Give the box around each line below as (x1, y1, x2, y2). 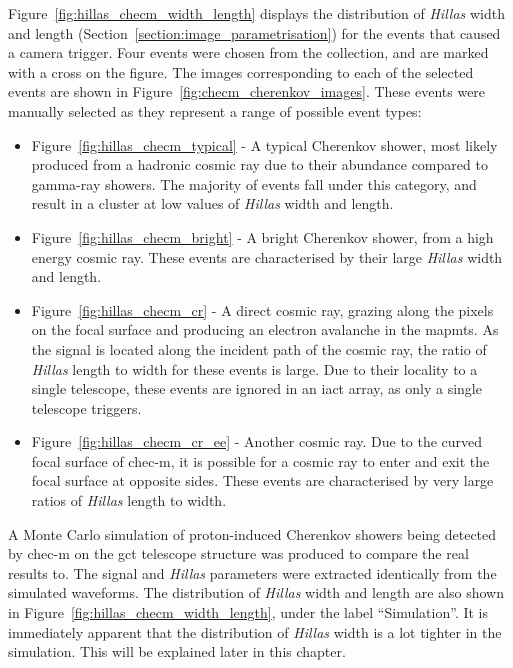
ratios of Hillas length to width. (31, 490, 227, 511)
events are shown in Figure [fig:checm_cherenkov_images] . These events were (8, 81, 486, 102)
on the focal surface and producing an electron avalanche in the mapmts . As (31, 319, 499, 340)
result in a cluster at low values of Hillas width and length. (31, 193, 394, 214)
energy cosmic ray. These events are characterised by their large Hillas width (31, 246, 503, 267)
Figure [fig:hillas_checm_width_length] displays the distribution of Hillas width (8, 3, 505, 23)
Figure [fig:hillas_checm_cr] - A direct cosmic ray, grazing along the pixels (31, 299, 494, 320)
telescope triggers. (31, 397, 142, 418)
